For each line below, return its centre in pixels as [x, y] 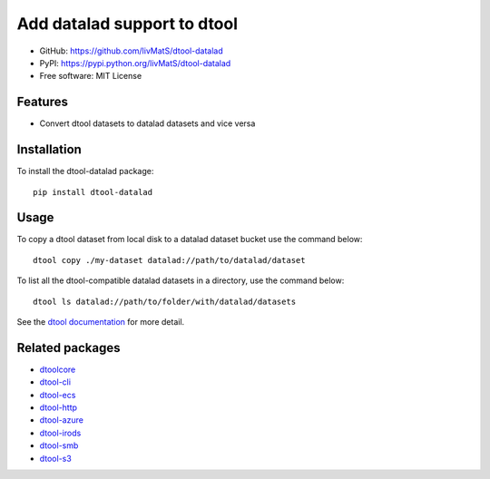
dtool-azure [61, 420]
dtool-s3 [55, 458]
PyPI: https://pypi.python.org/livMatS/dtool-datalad [135, 63]
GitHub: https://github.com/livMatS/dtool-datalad [132, 51]
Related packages [69, 348]
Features [42, 102]
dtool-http [58, 407]
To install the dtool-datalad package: [85, 171]
